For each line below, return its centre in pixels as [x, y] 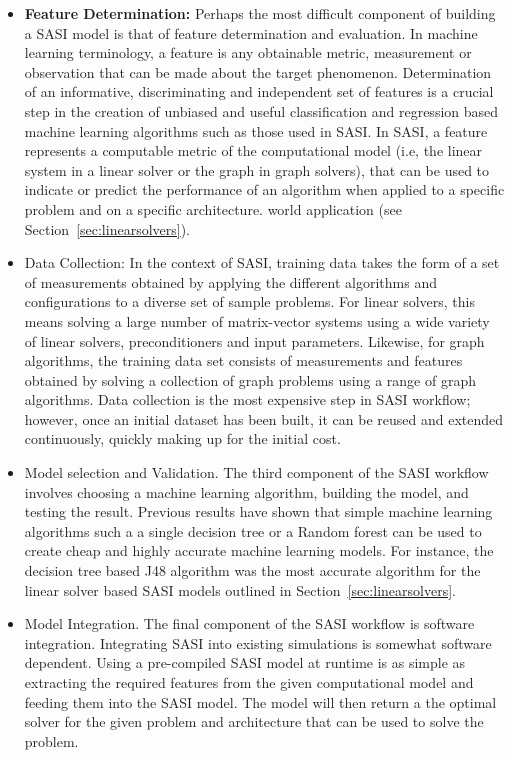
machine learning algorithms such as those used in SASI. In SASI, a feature [256, 130]
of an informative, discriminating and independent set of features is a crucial [259, 91]
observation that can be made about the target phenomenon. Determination [258, 71]
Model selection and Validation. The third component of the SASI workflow [256, 472]
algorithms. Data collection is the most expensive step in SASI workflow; [247, 399]
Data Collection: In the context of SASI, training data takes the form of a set [262, 262]
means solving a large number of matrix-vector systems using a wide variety [257, 320]
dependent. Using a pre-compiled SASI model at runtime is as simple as [245, 662]
